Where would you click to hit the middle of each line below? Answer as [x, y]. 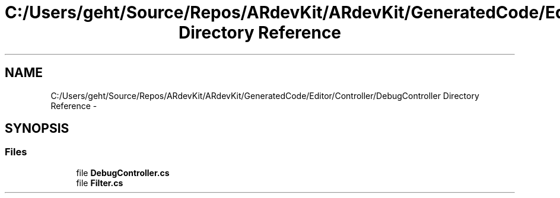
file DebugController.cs [123, 173]
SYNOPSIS [37, 129]
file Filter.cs [100, 183]
